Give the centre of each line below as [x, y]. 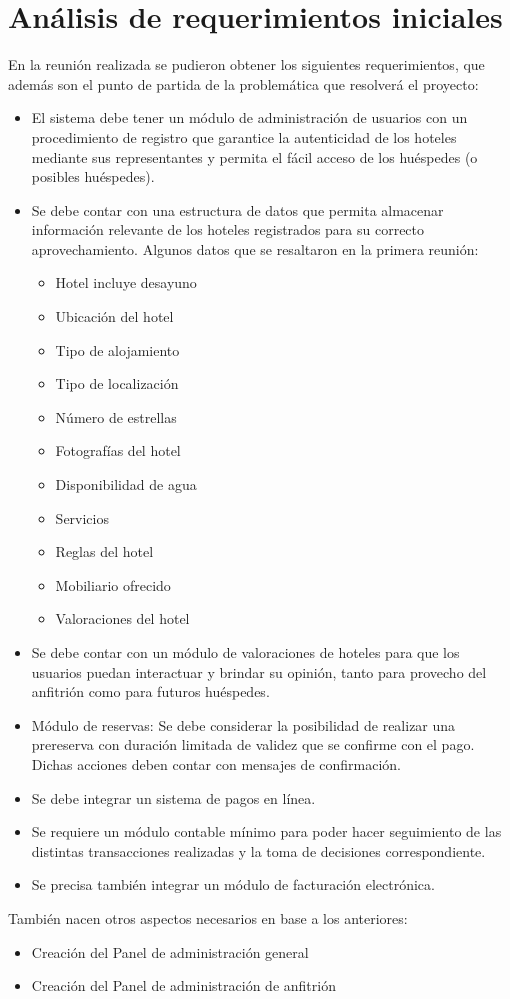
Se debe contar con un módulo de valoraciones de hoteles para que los [245, 652]
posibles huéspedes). [93, 176]
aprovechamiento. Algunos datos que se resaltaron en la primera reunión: [255, 248]
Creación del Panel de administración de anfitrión [183, 985]
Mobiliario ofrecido [113, 584]
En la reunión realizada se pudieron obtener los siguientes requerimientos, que [246, 64]
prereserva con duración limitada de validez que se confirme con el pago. [253, 744]
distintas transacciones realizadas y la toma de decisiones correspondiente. [258, 850]
